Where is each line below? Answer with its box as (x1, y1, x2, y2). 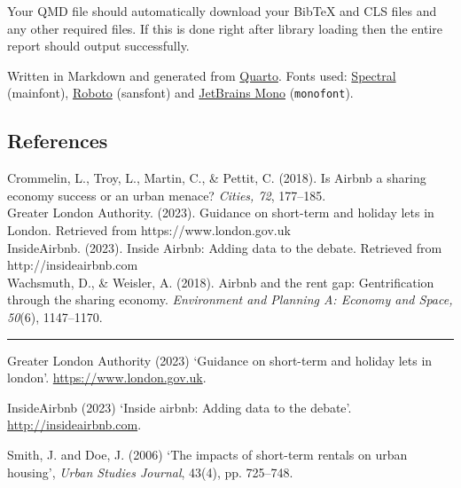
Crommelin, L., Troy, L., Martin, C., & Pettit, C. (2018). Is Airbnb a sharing (7, 169, 426, 187)
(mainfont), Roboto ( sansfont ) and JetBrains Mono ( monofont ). (7, 83, 354, 102)
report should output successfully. (7, 36, 190, 55)
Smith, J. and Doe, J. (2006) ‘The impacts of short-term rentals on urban (7, 445, 408, 463)
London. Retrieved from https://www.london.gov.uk (7, 221, 291, 240)
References (7, 127, 108, 154)
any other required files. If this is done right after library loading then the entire (7, 19, 442, 37)
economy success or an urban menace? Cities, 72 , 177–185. (7, 185, 326, 204)
